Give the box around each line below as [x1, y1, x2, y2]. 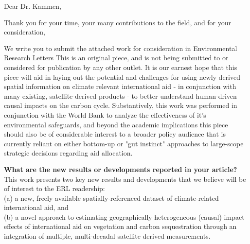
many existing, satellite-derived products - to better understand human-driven [4, 90, 237, 101]
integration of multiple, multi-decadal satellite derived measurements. [4, 231, 211, 241]
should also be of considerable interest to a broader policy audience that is [4, 129, 226, 139]
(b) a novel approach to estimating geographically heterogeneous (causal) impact [4, 211, 245, 222]
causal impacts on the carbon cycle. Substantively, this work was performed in [4, 100, 237, 110]
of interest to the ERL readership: [4, 183, 105, 193]
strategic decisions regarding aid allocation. [4, 148, 133, 158]
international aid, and [4, 202, 69, 212]
